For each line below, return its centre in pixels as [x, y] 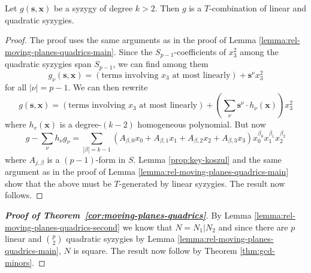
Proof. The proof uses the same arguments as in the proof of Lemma [131, 40]
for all [16, 87]
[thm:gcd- [257, 251]
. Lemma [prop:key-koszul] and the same [207, 159]
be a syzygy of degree [93, 8]
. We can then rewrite [108, 87]
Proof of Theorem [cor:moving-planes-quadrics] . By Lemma [128, 215]
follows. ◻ [24, 195]
